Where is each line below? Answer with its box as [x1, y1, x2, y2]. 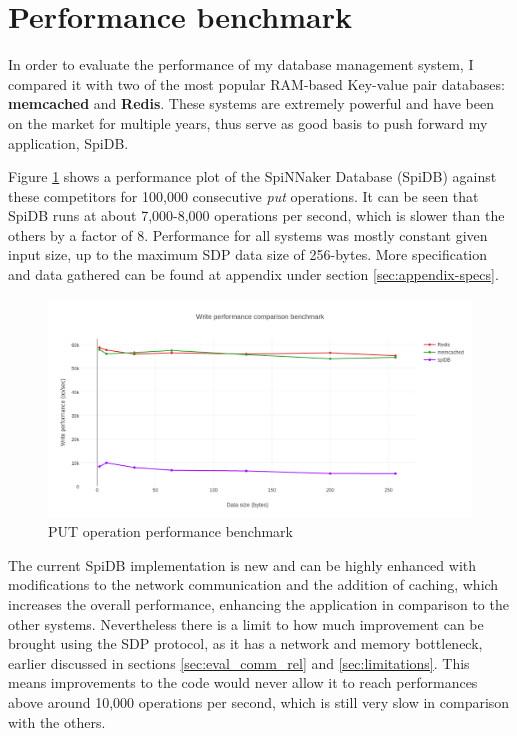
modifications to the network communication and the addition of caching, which [8, 574, 499, 595]
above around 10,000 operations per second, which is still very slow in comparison [8, 692, 510, 713]
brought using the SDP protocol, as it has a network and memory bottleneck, [8, 633, 483, 654]
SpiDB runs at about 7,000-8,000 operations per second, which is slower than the [8, 205, 505, 226]
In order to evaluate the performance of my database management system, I [8, 54, 474, 75]
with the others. [8, 711, 106, 732]
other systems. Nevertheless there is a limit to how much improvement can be [8, 613, 484, 634]
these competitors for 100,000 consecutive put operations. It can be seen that [8, 185, 479, 206]
